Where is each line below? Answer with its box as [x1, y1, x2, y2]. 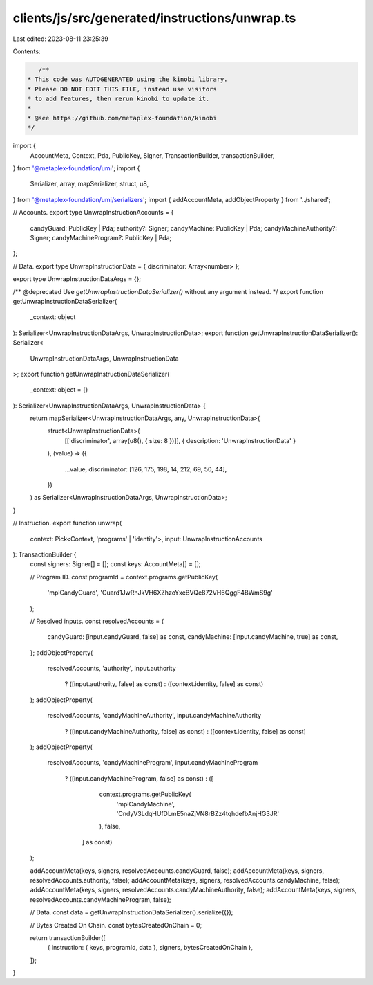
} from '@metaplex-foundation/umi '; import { [12, 164, 140, 172]
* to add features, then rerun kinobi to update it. [27, 95, 210, 103]
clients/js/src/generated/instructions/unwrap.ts [12, 10, 296, 26]
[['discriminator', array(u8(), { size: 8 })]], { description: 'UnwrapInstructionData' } [64, 436, 296, 444]
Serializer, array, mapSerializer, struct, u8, [30, 180, 149, 188]
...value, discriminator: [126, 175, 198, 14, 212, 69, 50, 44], [64, 464, 227, 473]
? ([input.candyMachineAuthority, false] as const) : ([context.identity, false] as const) [64, 727, 307, 735]
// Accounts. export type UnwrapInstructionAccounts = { [12, 208, 174, 217]
